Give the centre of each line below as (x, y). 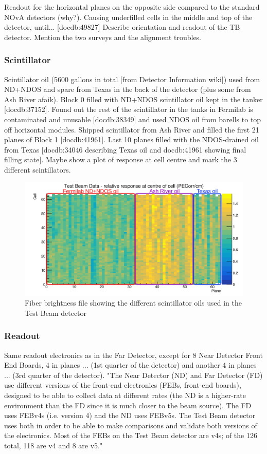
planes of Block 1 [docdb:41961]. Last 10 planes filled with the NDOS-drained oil (131, 139)
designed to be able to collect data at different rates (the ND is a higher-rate (125, 395)
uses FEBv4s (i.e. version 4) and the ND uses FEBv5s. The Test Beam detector (130, 415)
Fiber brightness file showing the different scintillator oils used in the (133, 303)
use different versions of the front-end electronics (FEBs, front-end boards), (123, 385)
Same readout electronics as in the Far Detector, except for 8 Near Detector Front (133, 355)
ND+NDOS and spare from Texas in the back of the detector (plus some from (128, 89)
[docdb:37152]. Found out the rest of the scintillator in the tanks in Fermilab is (129, 109)
